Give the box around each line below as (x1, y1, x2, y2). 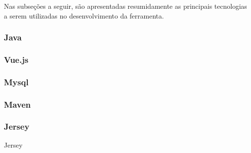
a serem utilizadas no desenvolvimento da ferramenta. (4, 10, 164, 20)
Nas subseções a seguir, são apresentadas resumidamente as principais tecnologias (4, 1, 247, 11)
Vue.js (4, 53, 29, 65)
